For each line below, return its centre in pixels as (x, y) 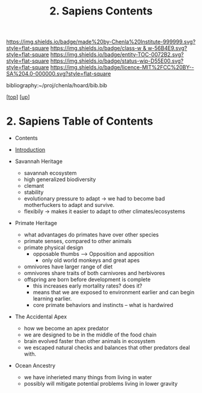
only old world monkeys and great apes (91, 261)
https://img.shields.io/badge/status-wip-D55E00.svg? (117, 61)
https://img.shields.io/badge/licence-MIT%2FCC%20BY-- (122, 67)
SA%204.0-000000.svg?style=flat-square (59, 74)
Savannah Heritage (39, 161)
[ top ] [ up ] (18, 97)
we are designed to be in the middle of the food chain (90, 335)
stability (34, 192)
